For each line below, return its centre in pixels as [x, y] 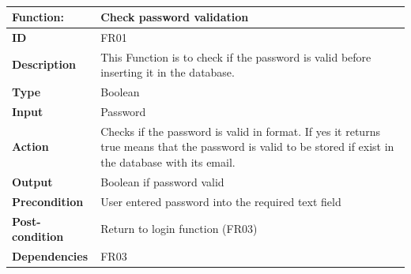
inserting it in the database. [168, 72]
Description [44, 64]
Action [30, 146]
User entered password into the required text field [221, 201]
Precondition [48, 201]
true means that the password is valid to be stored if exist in [247, 146]
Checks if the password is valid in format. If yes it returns [240, 131]
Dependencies [50, 255]
